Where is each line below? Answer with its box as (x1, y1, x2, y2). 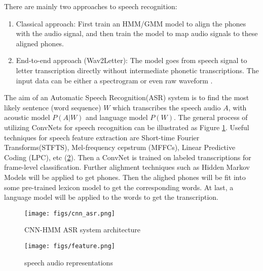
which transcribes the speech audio (112, 102, 221, 112)
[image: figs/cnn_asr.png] (24, 209, 115, 217)
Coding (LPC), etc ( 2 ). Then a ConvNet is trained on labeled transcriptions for (4, 152, 251, 162)
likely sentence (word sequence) (4, 102, 101, 112)
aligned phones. (16, 38, 64, 48)
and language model (86, 112, 148, 123)
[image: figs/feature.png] (24, 242, 115, 250)
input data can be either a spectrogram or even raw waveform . (16, 75, 213, 85)
